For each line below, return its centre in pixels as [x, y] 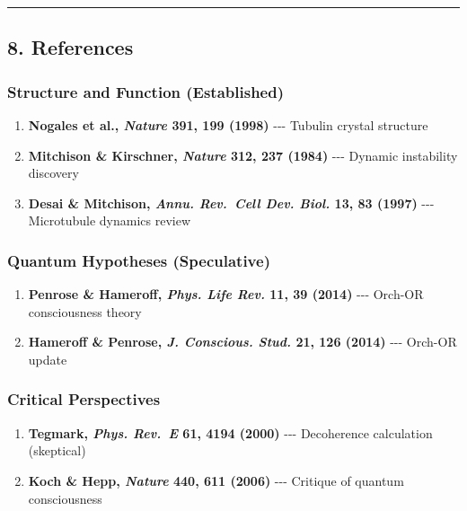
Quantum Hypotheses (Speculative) [139, 260]
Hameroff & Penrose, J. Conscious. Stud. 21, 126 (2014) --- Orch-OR [242, 342]
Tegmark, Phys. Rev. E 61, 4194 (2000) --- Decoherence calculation [230, 432]
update [48, 359]
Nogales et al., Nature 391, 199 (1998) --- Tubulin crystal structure [228, 125]
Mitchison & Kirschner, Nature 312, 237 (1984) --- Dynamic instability [243, 155]
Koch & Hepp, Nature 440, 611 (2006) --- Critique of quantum [216, 480]
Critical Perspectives [84, 399]
